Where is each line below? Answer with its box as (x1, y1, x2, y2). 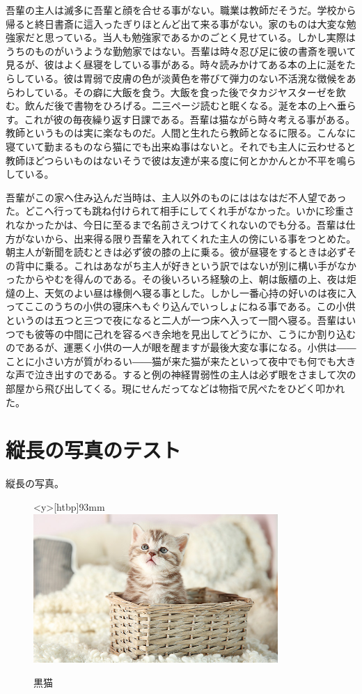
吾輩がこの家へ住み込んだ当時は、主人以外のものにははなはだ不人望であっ (6, 190, 347, 204)
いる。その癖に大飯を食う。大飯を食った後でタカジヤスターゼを (44, 84, 336, 99)
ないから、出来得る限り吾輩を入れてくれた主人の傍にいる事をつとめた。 (24, 231, 356, 245)
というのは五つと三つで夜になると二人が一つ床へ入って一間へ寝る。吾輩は (6, 313, 347, 327)
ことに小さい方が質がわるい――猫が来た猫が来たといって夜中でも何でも (6, 353, 337, 368)
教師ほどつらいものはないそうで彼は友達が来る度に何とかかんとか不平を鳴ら (6, 153, 356, 167)
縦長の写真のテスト (6, 435, 182, 464)
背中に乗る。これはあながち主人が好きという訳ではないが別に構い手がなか (15, 258, 356, 272)
